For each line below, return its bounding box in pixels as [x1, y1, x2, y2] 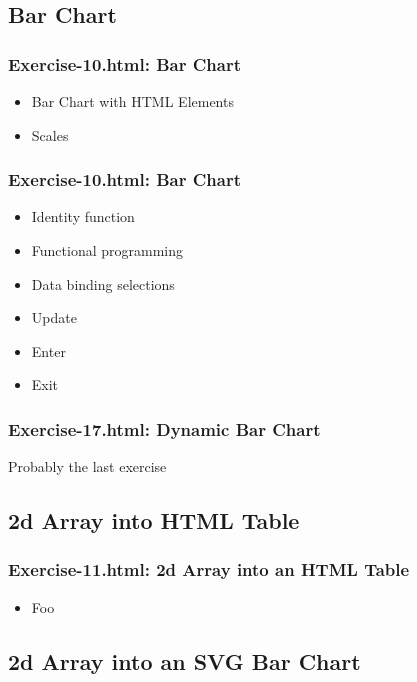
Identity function [31, 206, 135, 227]
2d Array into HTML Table [8, 505, 300, 536]
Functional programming [31, 240, 183, 260]
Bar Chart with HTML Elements [31, 91, 234, 111]
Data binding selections [31, 273, 175, 294]
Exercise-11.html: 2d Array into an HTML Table [8, 557, 410, 582]
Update [31, 307, 77, 328]
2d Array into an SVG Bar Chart [8, 645, 361, 676]
